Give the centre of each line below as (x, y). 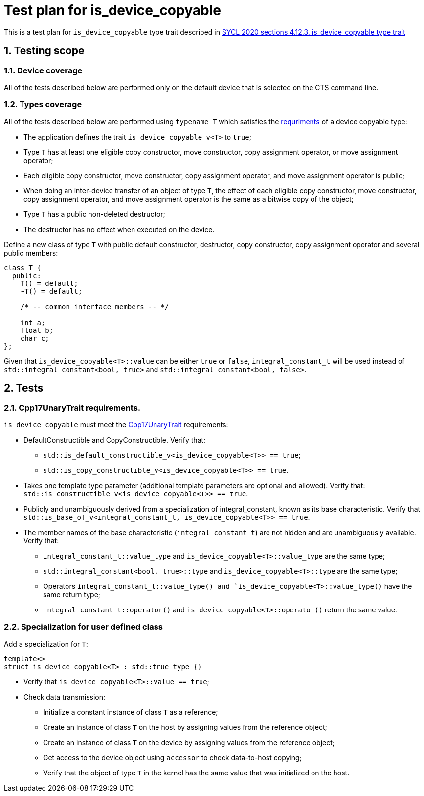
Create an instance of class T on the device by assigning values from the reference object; (189, 742)
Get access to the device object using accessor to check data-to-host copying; (172, 757)
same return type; (72, 594)
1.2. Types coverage (43, 105)
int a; (33, 322)
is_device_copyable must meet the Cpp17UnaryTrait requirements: (116, 424)
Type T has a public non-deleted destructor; (94, 214)
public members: (31, 253)
